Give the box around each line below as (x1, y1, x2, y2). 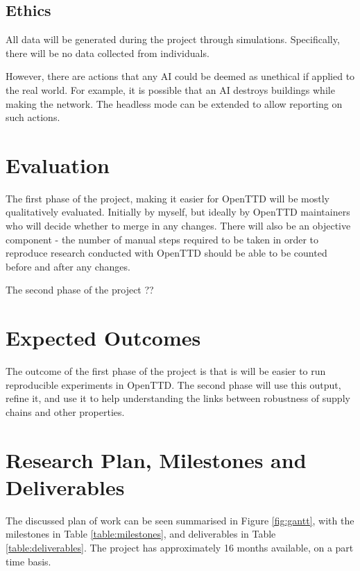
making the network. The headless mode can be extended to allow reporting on (6, 96, 343, 111)
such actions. (6, 110, 60, 124)
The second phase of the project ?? (6, 282, 154, 297)
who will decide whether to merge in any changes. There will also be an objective (6, 218, 351, 233)
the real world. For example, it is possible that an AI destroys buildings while (6, 82, 335, 97)
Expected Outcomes (6, 323, 201, 352)
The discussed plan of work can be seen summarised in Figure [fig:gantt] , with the (6, 513, 354, 527)
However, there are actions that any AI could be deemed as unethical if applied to (6, 69, 355, 83)
